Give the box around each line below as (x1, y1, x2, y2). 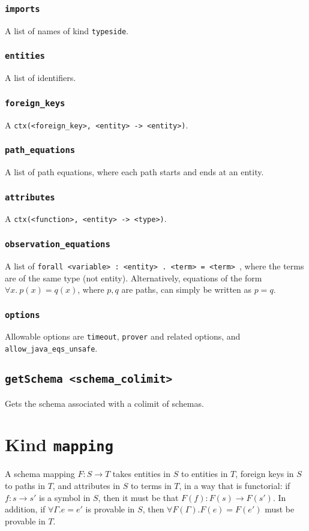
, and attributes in (52, 479, 120, 491)
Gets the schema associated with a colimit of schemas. (5, 397, 204, 409)
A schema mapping (5, 467, 75, 480)
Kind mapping (5, 432, 113, 457)
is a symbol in (39, 491, 91, 503)
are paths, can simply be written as (121, 283, 252, 296)
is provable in (85, 503, 135, 515)
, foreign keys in (235, 467, 294, 480)
